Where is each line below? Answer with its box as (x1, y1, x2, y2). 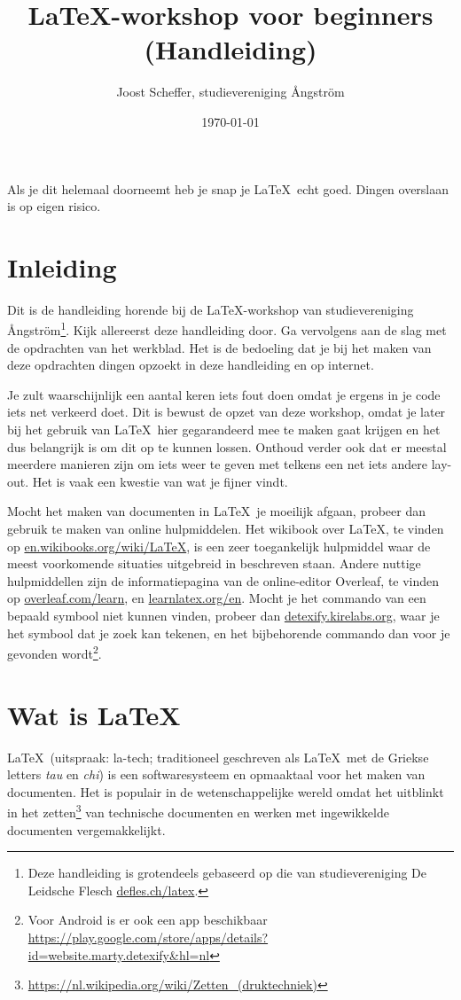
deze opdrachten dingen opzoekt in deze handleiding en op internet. (7, 355, 374, 374)
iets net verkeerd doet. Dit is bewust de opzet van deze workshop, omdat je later (7, 402, 446, 421)
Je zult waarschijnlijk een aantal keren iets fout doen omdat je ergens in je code (7, 385, 441, 403)
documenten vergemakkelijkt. (7, 820, 166, 839)
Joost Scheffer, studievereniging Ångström (116, 82, 345, 101)
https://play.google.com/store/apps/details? (27, 927, 269, 946)
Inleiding (7, 248, 117, 285)
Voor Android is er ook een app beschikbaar (27, 910, 268, 929)
